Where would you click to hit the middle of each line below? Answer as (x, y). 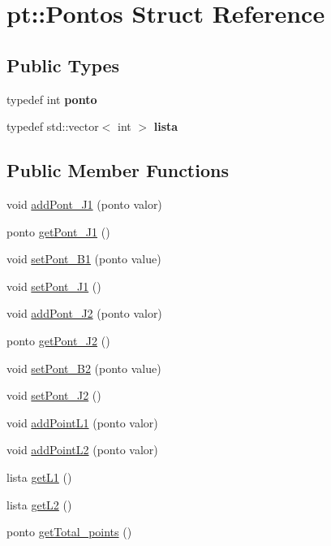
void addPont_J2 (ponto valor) (84, 313)
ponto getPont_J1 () (58, 231)
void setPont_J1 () (54, 286)
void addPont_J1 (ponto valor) (84, 204)
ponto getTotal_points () (69, 532)
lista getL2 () (39, 504)
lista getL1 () (39, 477)
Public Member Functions (118, 170)
